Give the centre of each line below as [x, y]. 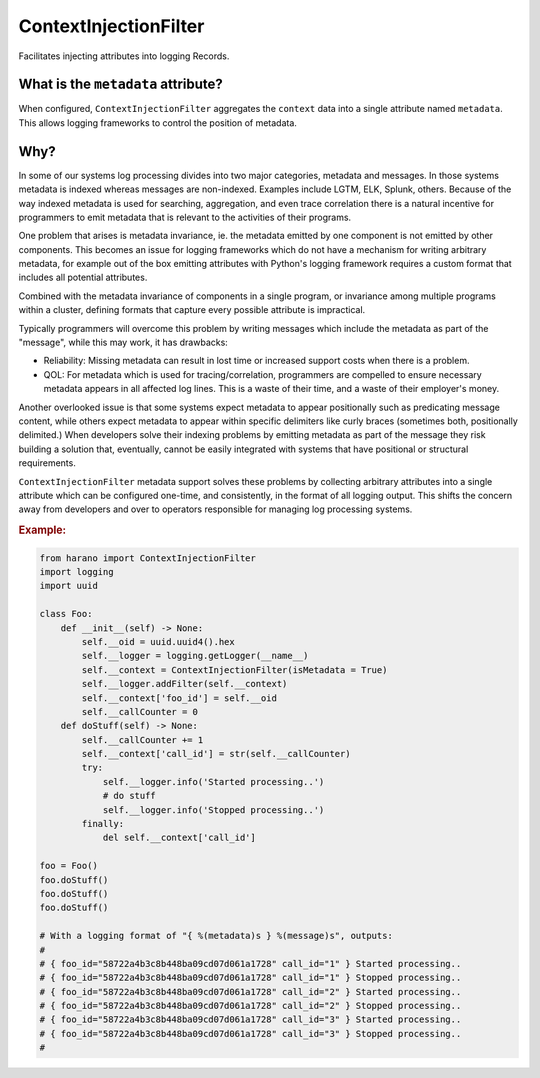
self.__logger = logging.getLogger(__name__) [195, 656]
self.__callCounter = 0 [140, 711]
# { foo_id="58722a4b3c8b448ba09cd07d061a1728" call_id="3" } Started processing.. [250, 1019]
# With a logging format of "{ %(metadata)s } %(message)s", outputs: [216, 936]
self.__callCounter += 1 [142, 739]
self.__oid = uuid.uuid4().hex [158, 641]
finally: [103, 824]
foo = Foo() [69, 866]
